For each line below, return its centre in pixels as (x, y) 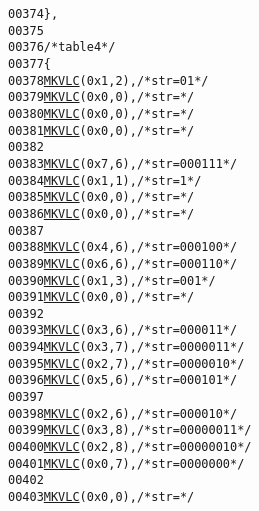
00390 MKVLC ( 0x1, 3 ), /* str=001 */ (112, 280)
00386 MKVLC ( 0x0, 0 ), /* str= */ (101, 213)
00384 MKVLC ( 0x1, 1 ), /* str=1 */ (105, 180)
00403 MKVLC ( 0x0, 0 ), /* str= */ (101, 497)
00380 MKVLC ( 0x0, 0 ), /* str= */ (101, 113)
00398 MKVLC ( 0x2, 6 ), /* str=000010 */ (123, 413)
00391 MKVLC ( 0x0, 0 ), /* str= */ (101, 297)
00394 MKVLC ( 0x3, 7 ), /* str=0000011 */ (126, 347)
